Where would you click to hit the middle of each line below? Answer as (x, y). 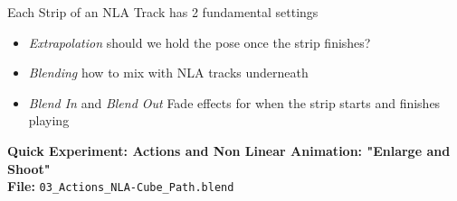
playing (49, 120)
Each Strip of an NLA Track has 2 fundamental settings (163, 12)
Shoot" (29, 168)
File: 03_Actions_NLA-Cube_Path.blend (121, 186)
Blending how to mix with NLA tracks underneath (168, 73)
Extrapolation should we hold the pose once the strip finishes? (200, 42)
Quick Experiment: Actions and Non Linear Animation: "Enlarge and (229, 150)
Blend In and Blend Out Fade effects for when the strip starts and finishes (234, 102)
